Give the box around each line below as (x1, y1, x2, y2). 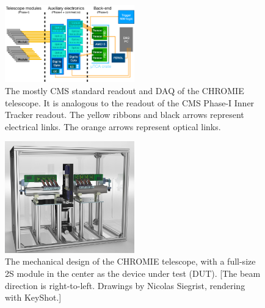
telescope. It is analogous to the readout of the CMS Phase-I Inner (5, 96, 255, 109)
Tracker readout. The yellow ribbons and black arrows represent (5, 108, 244, 121)
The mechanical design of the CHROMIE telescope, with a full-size (5, 255, 256, 268)
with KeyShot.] (5, 291, 62, 304)
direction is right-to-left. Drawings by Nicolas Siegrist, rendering (5, 279, 245, 291)
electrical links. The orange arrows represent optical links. (5, 120, 221, 133)
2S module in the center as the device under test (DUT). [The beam (5, 267, 261, 280)
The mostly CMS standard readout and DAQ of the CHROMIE (5, 84, 244, 97)
